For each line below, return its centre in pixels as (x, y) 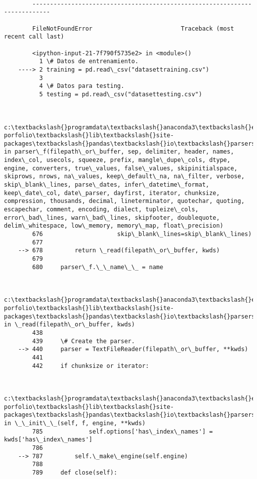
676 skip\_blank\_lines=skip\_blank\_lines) (142, 234)
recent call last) (34, 37)
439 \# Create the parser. (84, 341)
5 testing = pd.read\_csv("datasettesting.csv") (121, 94)
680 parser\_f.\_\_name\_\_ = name (98, 267)
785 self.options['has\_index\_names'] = (123, 431)
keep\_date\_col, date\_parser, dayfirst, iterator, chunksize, (112, 193)
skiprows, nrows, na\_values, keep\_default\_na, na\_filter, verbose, (124, 177)
